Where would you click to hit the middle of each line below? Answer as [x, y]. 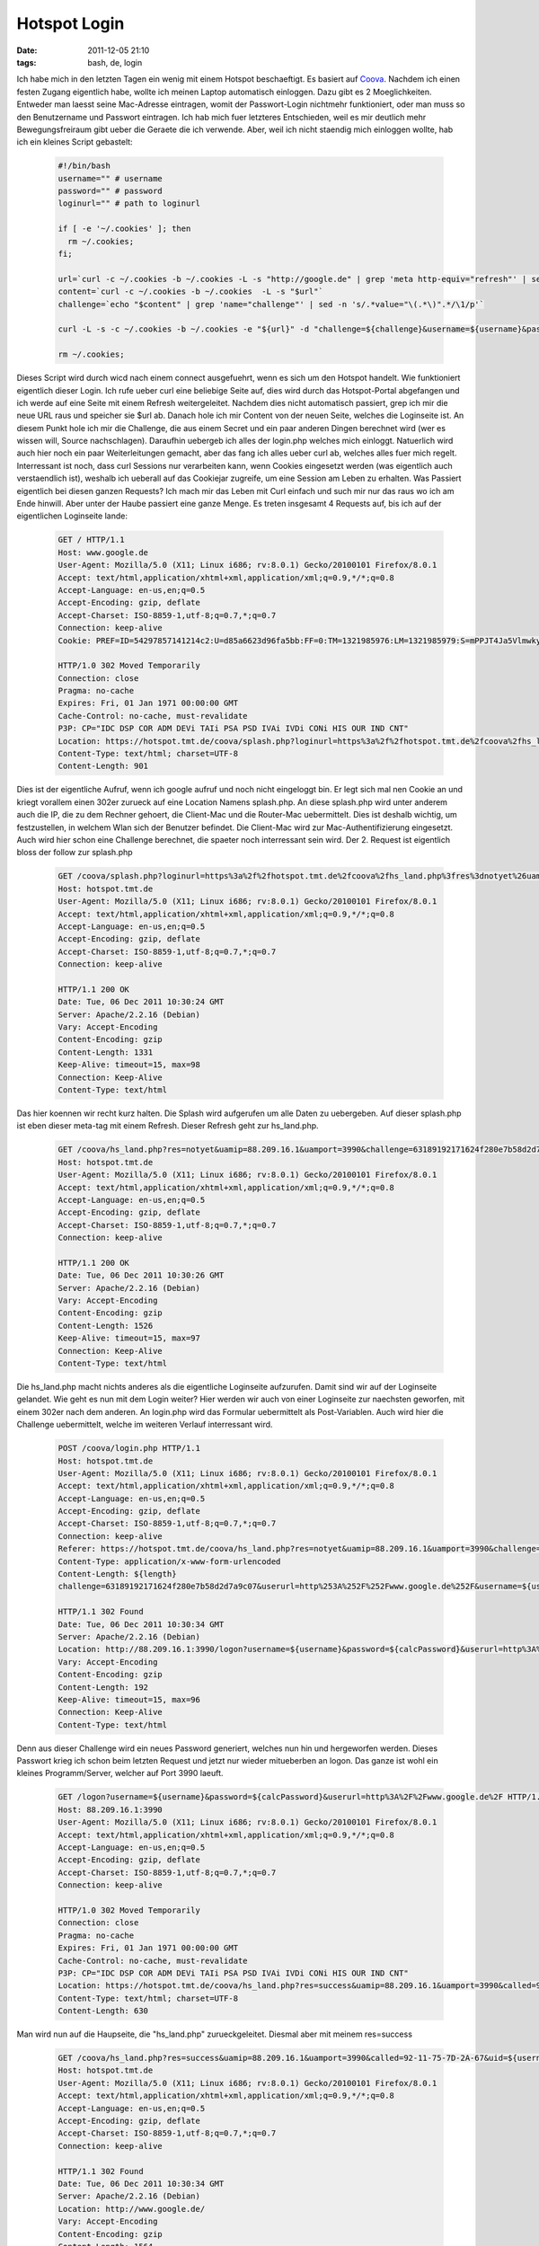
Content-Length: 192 [103, 1687]
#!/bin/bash [84, 166]
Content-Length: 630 [103, 2011]
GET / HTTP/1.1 [91, 540]
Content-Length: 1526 [106, 1326]
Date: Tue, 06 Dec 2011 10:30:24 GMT [141, 1002]
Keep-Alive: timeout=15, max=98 [129, 1065]
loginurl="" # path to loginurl [129, 203]
